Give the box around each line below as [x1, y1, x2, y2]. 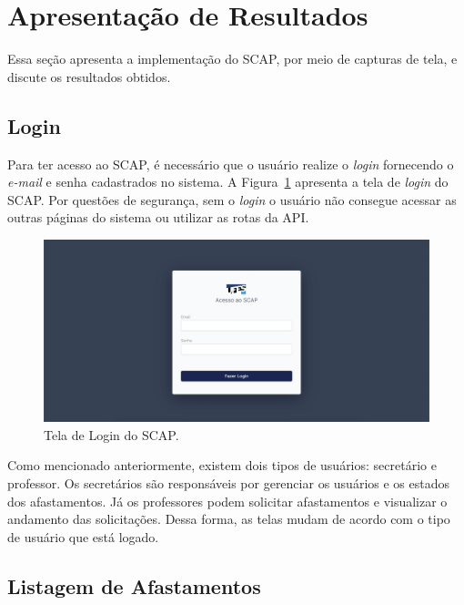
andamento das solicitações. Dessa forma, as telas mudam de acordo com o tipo [7, 509, 450, 528]
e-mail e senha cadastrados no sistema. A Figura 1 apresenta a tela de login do [7, 172, 449, 191]
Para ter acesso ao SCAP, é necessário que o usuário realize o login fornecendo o [7, 154, 454, 173]
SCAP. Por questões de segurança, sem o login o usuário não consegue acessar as [7, 190, 457, 209]
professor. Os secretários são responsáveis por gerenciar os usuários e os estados [7, 474, 449, 493]
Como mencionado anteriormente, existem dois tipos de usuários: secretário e [7, 456, 437, 475]
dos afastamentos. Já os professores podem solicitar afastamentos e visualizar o [7, 491, 448, 510]
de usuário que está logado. [7, 527, 159, 546]
